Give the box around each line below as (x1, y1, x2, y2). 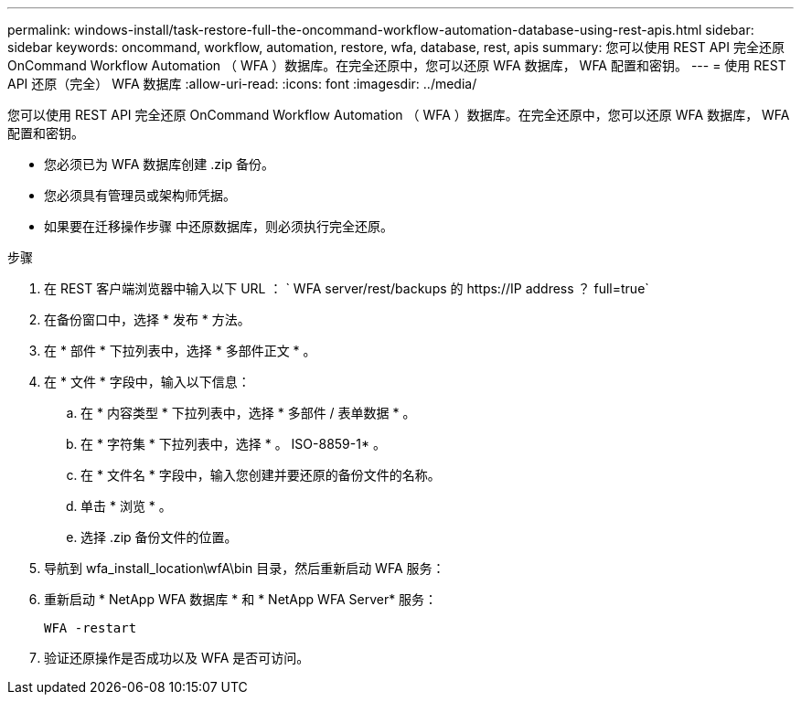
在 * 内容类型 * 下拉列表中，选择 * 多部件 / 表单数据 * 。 (80, 405, 416, 420)
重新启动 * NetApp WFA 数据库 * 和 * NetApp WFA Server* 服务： (44, 591, 438, 607)
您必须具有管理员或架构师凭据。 (44, 187, 236, 203)
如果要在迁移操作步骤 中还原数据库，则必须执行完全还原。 (44, 218, 393, 234)
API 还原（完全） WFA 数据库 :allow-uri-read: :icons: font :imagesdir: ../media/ (7, 76, 477, 91)
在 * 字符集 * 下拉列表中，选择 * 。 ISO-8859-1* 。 (80, 436, 386, 452)
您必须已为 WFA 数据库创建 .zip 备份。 (44, 156, 274, 172)
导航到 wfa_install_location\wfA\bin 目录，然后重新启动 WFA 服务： (44, 560, 445, 576)
